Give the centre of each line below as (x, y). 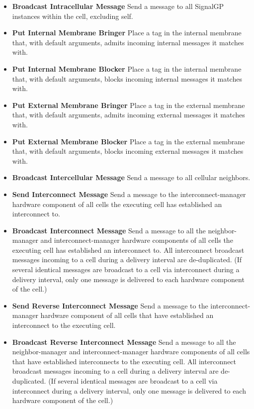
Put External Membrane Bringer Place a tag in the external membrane (128, 105)
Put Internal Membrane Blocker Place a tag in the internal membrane (127, 68)
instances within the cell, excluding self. (73, 16)
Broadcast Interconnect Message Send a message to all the (109, 230)
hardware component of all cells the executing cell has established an (117, 204)
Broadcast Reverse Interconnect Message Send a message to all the (124, 342)
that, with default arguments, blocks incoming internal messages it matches (127, 78)
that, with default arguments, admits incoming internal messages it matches (128, 42)
